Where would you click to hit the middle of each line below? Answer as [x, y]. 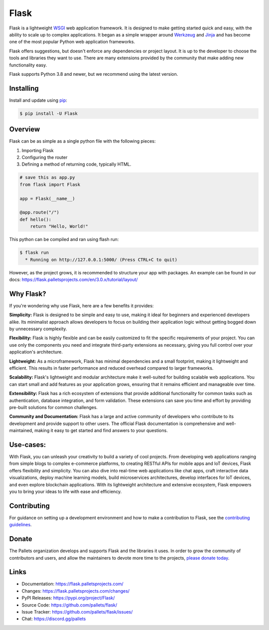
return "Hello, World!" [59, 226]
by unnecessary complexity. [38, 329]
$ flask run [34, 253]
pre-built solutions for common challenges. [54, 407]
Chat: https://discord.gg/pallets [54, 619]
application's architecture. [36, 352]
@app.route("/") [40, 212]
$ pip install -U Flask [49, 113]
